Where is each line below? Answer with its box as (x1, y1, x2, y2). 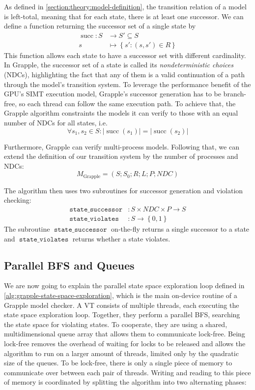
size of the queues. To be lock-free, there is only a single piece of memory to (4, 358, 232, 368)
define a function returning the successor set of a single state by (4, 21, 196, 31)
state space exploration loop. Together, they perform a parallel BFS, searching (4, 309, 240, 320)
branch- (223, 89, 246, 99)
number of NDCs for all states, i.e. (4, 118, 108, 127)
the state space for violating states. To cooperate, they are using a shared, (4, 319, 227, 329)
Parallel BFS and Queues (4, 257, 135, 272)
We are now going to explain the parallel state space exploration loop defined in (4, 280, 245, 291)
